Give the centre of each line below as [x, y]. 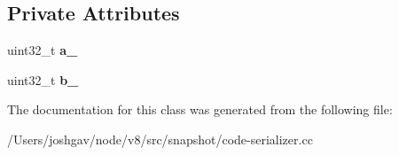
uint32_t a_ [43, 50]
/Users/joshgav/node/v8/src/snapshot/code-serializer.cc [160, 139]
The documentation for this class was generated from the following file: [200, 109]
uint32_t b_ [43, 79]
